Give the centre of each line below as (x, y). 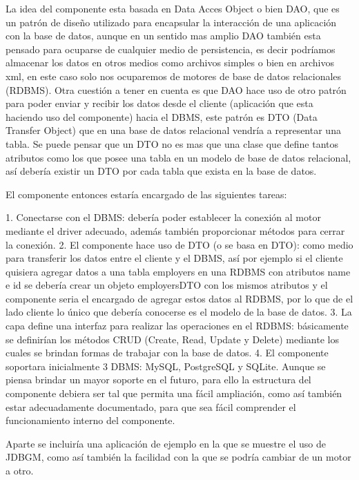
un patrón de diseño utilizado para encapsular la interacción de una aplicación (171, 22)
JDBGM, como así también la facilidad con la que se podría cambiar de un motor (178, 457)
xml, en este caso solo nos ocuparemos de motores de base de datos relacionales (174, 76)
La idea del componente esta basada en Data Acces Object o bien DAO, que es (173, 8)
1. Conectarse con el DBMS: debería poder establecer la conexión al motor (163, 217)
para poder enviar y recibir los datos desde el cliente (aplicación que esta (159, 103)
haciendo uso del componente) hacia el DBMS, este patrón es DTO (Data (162, 116)
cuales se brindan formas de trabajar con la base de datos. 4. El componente (167, 353)
